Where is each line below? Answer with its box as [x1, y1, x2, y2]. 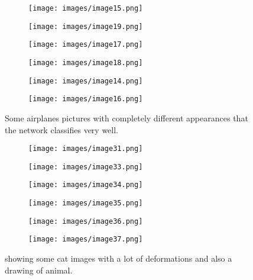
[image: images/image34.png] [28, 181, 143, 189]
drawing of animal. [5, 263, 73, 276]
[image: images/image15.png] [28, 4, 143, 12]
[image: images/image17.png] [28, 40, 143, 49]
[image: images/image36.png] [28, 217, 143, 226]
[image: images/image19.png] [28, 22, 143, 31]
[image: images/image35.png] [28, 199, 143, 208]
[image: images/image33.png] [28, 162, 143, 171]
